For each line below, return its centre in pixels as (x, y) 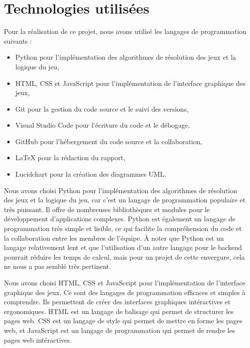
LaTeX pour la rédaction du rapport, (70, 157)
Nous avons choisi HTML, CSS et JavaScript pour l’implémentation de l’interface (125, 282)
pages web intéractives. (38, 340)
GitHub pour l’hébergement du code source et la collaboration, (109, 141)
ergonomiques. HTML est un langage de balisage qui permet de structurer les (119, 311)
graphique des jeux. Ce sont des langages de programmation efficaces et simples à (125, 292)
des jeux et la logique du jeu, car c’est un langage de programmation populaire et (125, 200)
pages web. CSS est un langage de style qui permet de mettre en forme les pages (123, 321)
